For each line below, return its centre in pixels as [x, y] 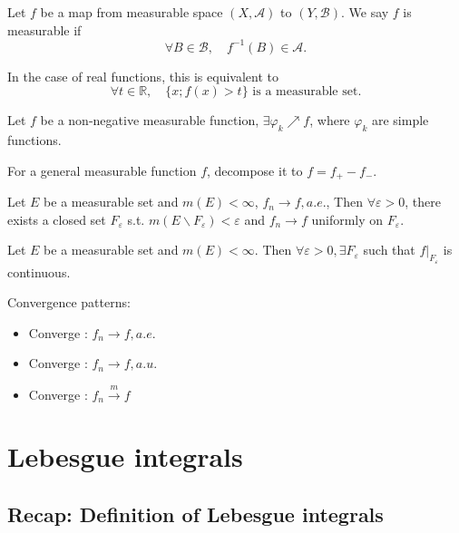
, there [423, 202]
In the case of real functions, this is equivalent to [143, 76]
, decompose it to [255, 170]
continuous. [39, 271]
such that [389, 250]
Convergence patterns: [69, 302]
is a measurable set [305, 92]
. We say [365, 12]
